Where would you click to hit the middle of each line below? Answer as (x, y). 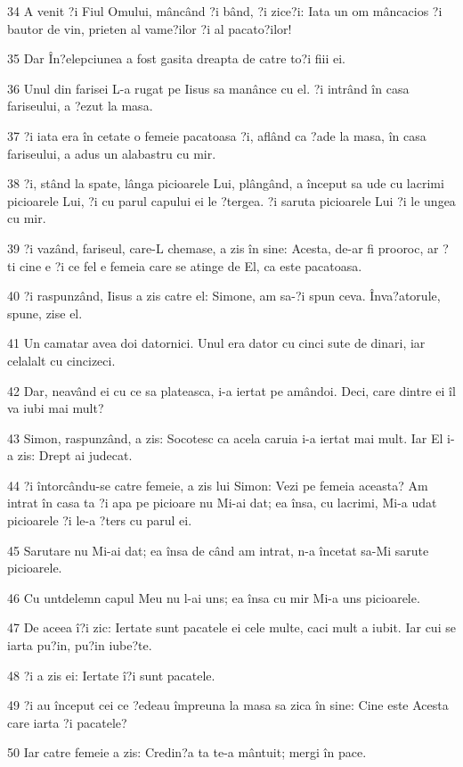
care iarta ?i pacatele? (67, 722)
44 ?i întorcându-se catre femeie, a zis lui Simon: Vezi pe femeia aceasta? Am (218, 485)
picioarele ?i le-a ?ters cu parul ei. (100, 520)
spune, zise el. (45, 313)
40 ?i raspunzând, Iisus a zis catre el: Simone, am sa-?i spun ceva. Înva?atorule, (224, 296)
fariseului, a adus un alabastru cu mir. (112, 153)
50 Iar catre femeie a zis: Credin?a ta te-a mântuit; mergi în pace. (187, 752)
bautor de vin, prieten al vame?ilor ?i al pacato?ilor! (150, 28)
